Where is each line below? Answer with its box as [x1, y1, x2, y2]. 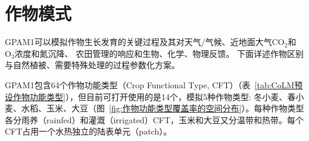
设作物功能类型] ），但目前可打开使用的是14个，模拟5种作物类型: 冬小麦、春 [5, 90, 296, 102]
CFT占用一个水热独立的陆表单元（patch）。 [5, 125, 172, 137]
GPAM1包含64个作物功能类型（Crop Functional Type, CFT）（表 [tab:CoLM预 [5, 78, 303, 91]
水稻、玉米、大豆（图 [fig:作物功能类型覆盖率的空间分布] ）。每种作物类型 [21, 102, 304, 114]
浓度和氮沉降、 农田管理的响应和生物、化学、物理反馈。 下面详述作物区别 [14, 47, 304, 59]
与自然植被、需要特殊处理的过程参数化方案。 [5, 59, 180, 71]
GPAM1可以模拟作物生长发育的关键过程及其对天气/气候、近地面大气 [5, 36, 272, 48]
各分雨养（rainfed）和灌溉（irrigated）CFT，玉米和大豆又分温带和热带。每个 [5, 113, 304, 126]
